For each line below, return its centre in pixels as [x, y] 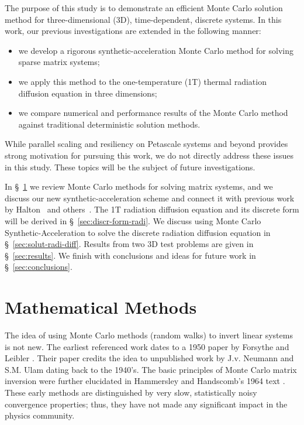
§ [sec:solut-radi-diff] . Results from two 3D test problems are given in [129, 244]
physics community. [40, 415]
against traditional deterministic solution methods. [109, 124]
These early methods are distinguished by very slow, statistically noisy [131, 392]
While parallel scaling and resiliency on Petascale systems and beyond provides [146, 144]
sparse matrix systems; [59, 62]
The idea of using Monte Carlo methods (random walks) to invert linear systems [149, 335]
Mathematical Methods [101, 307]
